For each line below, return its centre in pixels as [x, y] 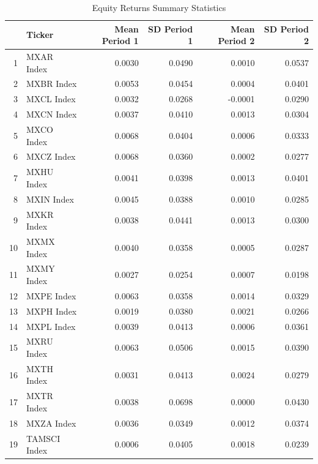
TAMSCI [43, 438]
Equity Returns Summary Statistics [159, 7]
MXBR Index [52, 84]
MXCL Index [51, 99]
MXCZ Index [51, 156]
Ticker [40, 35]
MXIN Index [50, 199]
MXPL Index [51, 326]
